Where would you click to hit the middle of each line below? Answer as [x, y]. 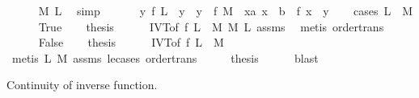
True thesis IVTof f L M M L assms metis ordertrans [211, 26]
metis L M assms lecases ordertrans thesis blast [165, 57]
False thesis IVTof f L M [131, 42]
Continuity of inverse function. [82, 85]
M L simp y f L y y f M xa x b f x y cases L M [226, 10]
